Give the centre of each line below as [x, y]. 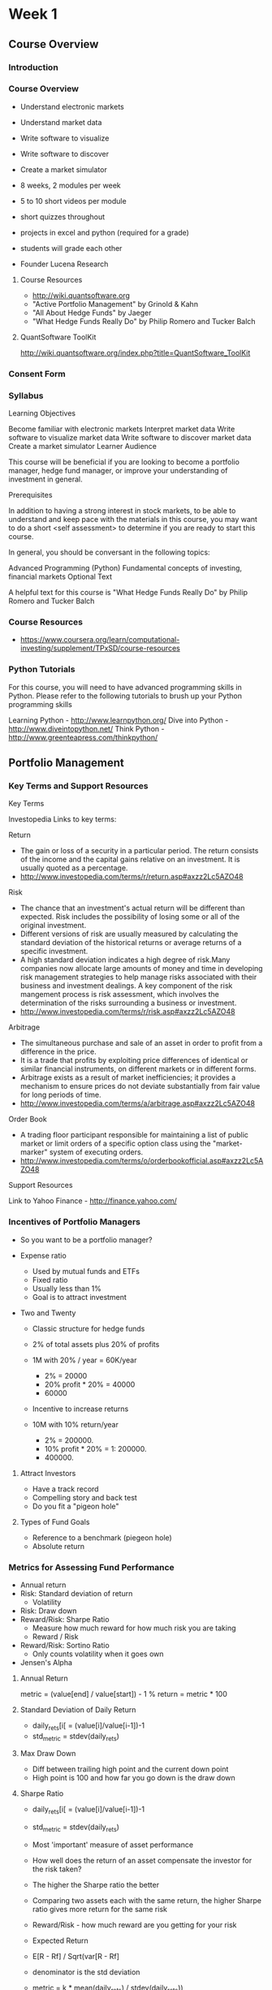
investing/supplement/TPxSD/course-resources [100, 648]
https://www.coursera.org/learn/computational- [100, 640]
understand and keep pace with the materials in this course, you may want [133, 520]
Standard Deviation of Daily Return [78, 1709]
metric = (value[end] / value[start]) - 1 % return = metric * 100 [123, 1694]
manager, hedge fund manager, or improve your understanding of [118, 471]
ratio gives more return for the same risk [100, 1910]
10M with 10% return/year [76, 1424]
